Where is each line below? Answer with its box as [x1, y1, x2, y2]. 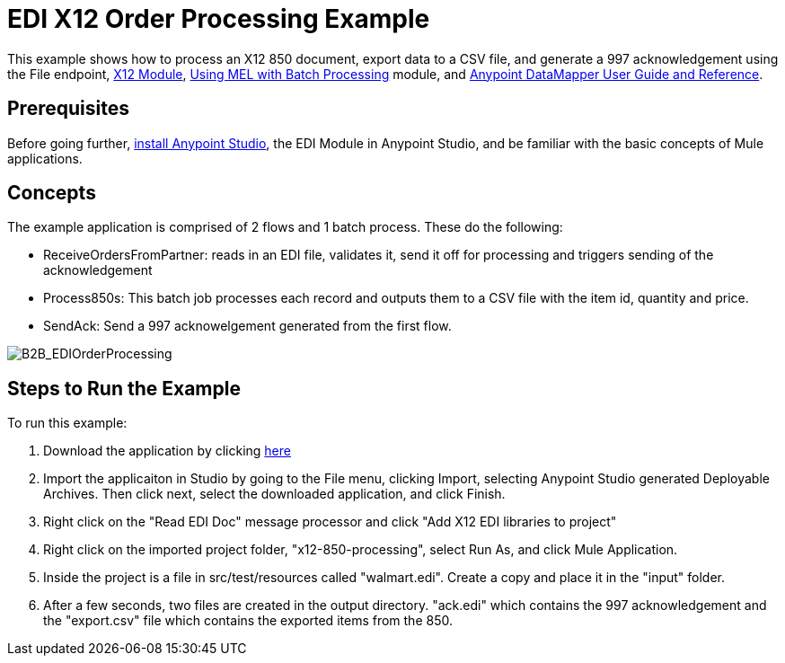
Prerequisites [7, 97, 129, 120]
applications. [7, 150, 83, 166]
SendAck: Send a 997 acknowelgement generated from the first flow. [43, 318, 452, 334]
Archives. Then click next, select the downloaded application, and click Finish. [43, 486, 506, 502]
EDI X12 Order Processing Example [7, 4, 430, 34]
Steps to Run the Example [7, 376, 241, 400]
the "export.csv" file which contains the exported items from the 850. [43, 613, 453, 629]
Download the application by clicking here [43, 443, 291, 459]
